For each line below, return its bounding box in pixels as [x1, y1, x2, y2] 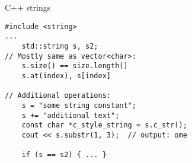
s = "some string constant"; [21, 101, 136, 110]
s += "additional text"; [21, 111, 120, 120]
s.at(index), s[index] [21, 71, 111, 80]
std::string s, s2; [21, 41, 98, 50]
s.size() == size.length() [21, 62, 128, 71]
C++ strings [5, 1, 51, 13]
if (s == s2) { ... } [21, 151, 107, 159]
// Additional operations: [5, 91, 111, 100]
